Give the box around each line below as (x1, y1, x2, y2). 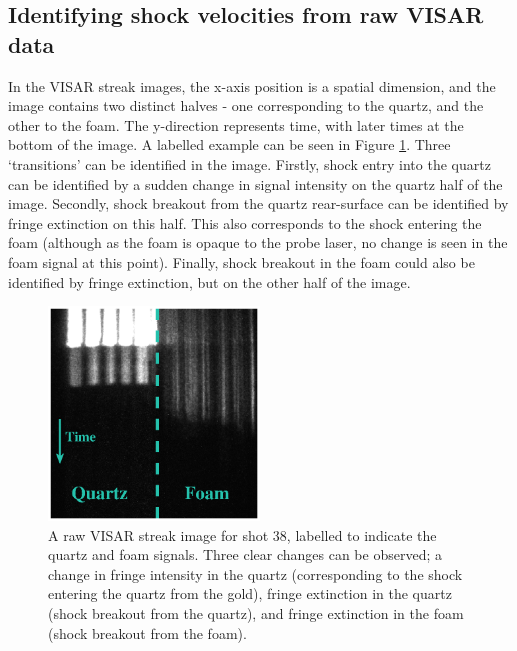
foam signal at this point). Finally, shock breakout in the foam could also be (8, 251, 475, 272)
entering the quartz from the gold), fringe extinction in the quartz (48, 583, 452, 604)
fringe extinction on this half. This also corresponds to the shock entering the (8, 212, 482, 233)
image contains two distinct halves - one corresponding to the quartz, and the (8, 95, 484, 116)
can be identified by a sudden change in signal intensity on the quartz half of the (8, 173, 503, 194)
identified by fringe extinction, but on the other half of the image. (8, 271, 411, 292)
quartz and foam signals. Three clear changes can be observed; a (48, 544, 442, 565)
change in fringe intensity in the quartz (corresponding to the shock (48, 563, 463, 584)
